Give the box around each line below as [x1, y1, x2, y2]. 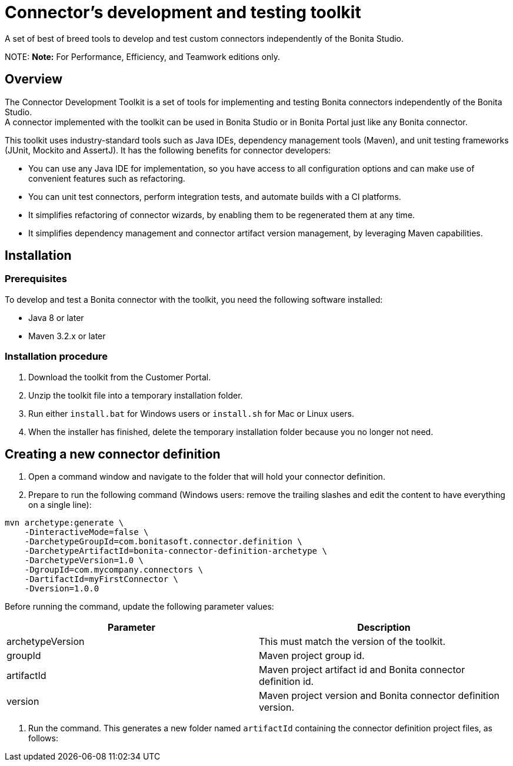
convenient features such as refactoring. [28, 173, 185, 183]
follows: [28, 733, 58, 744]
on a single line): [28, 500, 92, 510]
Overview [5, 72, 63, 87]
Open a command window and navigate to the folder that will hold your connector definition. [28, 471, 385, 482]
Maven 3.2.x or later [28, 330, 106, 341]
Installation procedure [5, 350, 108, 363]
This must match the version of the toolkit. [259, 635, 446, 648]
